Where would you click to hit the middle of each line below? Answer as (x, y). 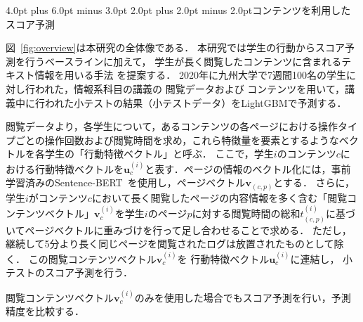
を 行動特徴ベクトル (223, 258)
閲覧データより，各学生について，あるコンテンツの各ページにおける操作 (172, 126)
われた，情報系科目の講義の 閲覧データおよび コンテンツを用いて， (190, 88)
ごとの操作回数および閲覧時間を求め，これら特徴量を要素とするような (177, 140)
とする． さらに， (314, 182)
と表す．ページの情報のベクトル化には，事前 (248, 168)
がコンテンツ (58, 197)
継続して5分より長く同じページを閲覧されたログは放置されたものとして (170, 244)
